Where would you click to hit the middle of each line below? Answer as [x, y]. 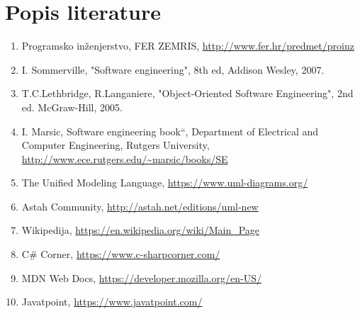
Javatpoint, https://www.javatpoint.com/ [112, 302]
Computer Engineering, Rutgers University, [116, 145]
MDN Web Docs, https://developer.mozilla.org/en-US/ [142, 277]
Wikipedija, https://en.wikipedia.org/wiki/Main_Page [141, 230]
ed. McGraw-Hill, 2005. [72, 107]
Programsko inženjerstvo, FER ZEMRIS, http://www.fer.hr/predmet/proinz [188, 46]
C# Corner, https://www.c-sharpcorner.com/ [121, 254]
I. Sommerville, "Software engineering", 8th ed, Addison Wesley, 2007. [173, 69]
